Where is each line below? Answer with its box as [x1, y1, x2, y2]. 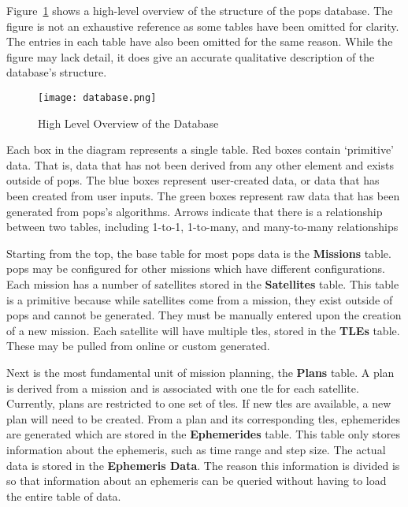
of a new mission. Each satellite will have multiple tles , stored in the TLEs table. [6, 322, 400, 338]
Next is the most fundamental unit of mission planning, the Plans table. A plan [6, 363, 395, 380]
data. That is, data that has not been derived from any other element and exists [6, 156, 394, 173]
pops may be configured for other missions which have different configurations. [6, 260, 385, 277]
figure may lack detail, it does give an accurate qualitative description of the [6, 48, 375, 65]
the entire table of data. [6, 487, 121, 504]
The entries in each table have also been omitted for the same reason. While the [6, 33, 393, 50]
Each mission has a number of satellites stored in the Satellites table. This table [6, 275, 399, 292]
